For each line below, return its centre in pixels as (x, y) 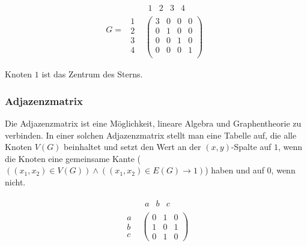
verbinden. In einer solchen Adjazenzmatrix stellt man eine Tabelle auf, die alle (151, 135)
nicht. (15, 182)
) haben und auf (235, 170)
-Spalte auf (251, 147)
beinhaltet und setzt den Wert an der (132, 147)
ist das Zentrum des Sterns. (92, 74)
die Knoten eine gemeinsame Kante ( (73, 158)
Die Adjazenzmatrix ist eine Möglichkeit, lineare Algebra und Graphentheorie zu (153, 123)
